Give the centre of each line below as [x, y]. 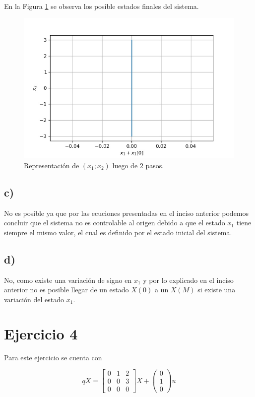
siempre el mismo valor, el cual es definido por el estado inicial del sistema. [118, 232]
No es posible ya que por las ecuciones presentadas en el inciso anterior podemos [127, 213]
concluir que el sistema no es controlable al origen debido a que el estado [115, 223]
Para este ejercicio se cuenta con [53, 357]
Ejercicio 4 [41, 333]
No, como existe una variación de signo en [68, 280]
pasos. [155, 165]
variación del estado [34, 299]
